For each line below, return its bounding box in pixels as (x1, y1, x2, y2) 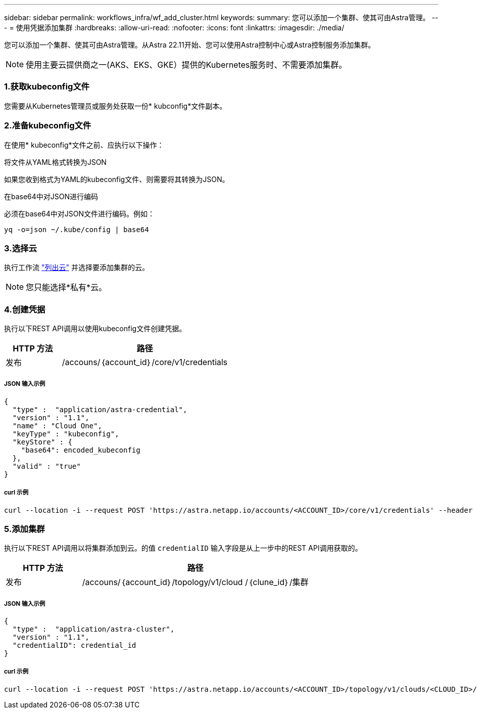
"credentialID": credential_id (12, 641, 136, 650)
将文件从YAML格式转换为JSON (4, 157, 107, 166)
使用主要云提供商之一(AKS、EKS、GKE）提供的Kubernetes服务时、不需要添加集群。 (26, 60, 347, 70)
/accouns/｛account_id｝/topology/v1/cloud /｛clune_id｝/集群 (82, 577, 309, 588)
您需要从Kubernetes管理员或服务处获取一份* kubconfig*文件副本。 (4, 101, 227, 110)
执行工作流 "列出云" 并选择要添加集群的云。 (4, 263, 149, 272)
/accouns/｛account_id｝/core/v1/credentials (62, 357, 228, 367)
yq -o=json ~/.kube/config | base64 (4, 225, 149, 234)
